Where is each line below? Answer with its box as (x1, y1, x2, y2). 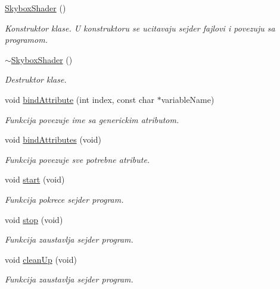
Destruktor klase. (5, 73, 67, 86)
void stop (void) (5, 213, 63, 225)
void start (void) (5, 173, 65, 186)
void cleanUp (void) (5, 253, 77, 265)
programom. (5, 33, 48, 46)
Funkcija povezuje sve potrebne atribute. (5, 153, 150, 165)
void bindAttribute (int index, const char (5, 93, 155, 105)
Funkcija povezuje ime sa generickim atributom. (5, 113, 179, 125)
